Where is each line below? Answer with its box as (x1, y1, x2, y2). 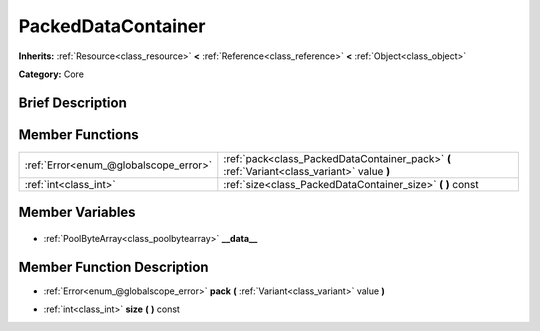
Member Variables (18, 204, 136, 221)
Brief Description (18, 94, 127, 111)
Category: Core (18, 68, 85, 80)
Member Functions (18, 126, 139, 143)
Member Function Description (18, 258, 209, 275)
